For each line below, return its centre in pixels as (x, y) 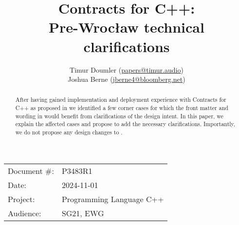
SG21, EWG (83, 213)
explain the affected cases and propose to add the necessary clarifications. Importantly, (125, 124)
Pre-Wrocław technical (127, 27)
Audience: (25, 213)
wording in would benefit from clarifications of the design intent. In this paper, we (119, 116)
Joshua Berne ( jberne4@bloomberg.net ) (127, 79)
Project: (21, 199)
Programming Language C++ (113, 199)
